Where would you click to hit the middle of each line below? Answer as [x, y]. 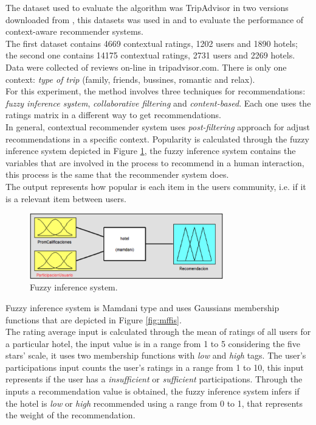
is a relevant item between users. [66, 198]
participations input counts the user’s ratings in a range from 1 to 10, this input [155, 367]
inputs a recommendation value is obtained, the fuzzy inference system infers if [153, 391]
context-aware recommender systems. [75, 31]
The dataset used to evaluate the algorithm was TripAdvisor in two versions [147, 7]
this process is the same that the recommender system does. [117, 174]
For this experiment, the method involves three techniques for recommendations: [156, 91]
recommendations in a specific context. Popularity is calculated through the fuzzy [157, 139]
